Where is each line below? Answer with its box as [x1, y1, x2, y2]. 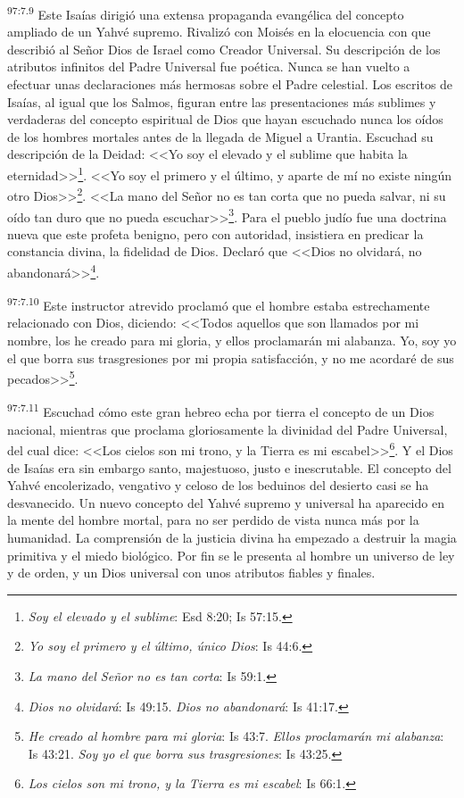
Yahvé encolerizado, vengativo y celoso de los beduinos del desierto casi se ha [7, 476, 429, 495]
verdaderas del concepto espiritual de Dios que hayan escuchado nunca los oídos [7, 110, 443, 129]
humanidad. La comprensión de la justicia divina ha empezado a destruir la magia [7, 528, 457, 546]
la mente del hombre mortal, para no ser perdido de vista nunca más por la [7, 511, 419, 529]
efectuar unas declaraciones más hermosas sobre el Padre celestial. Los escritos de [7, 75, 453, 94]
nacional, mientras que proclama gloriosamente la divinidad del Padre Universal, [7, 420, 448, 438]
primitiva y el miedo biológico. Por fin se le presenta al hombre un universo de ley [7, 545, 455, 564]
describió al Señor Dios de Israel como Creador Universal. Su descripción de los [7, 39, 441, 58]
